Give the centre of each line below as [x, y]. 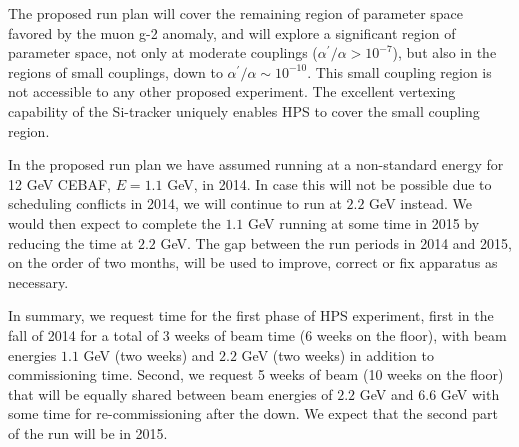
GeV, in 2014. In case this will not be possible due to [329, 183]
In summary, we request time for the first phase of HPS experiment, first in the [251, 315]
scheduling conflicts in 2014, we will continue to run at [175, 203]
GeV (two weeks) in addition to [337, 354]
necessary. [38, 281]
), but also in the [444, 52]
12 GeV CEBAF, [59, 183]
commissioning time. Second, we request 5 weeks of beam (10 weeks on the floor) [256, 374]
